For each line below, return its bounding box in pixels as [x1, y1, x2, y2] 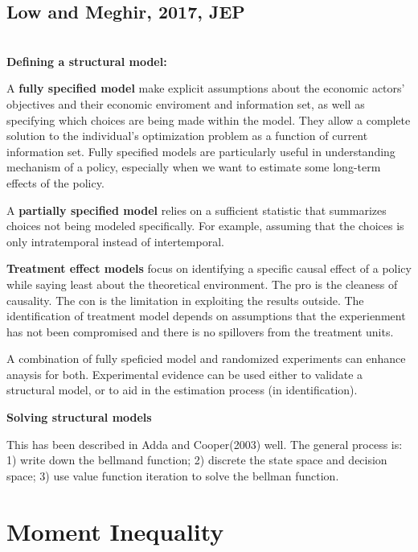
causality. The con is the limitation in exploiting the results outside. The [6, 291, 364, 308]
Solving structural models [6, 409, 152, 426]
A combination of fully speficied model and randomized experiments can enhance [6, 350, 406, 367]
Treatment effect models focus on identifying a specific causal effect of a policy [6, 260, 412, 277]
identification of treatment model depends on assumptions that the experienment [6, 307, 406, 324]
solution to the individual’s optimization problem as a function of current [6, 127, 368, 144]
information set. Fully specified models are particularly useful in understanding [6, 142, 395, 159]
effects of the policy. [6, 174, 104, 191]
